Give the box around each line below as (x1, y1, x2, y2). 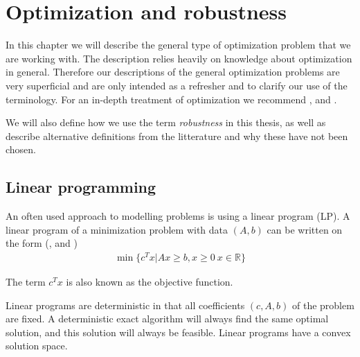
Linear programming (6, 176, 156, 198)
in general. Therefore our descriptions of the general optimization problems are (6, 64, 340, 79)
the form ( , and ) (6, 236, 78, 250)
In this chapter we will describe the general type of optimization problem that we (6, 37, 351, 52)
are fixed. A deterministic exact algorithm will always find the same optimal (6, 311, 329, 326)
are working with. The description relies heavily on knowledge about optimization (6, 51, 352, 65)
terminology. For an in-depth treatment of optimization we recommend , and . (6, 92, 337, 106)
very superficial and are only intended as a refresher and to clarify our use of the (6, 78, 348, 92)
